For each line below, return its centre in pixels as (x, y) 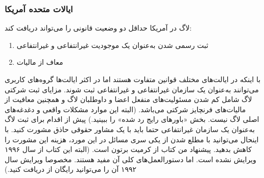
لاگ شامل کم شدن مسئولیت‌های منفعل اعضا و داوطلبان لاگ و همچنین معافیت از (128, 99)
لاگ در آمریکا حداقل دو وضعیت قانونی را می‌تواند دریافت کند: (98, 28)
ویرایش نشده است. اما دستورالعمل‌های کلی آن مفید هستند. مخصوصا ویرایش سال (130, 159)
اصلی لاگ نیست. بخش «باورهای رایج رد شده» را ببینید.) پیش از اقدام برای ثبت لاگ (132, 119)
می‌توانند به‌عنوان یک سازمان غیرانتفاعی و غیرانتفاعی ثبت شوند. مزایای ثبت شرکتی (132, 89)
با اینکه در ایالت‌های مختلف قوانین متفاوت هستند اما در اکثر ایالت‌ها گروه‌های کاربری (133, 79)
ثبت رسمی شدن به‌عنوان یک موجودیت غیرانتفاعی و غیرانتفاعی (112, 45)
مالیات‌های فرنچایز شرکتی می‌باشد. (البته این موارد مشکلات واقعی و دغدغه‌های (125, 109)
